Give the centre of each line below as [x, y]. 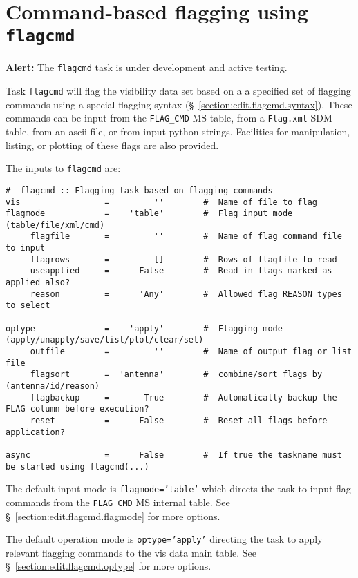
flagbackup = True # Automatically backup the [183, 397]
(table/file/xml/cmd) [55, 225]
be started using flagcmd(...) [77, 466]
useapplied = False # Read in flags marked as [181, 271]
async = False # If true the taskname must [174, 455]
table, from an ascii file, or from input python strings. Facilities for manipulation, [178, 131]
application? [35, 432]
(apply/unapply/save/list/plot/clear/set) [105, 340]
